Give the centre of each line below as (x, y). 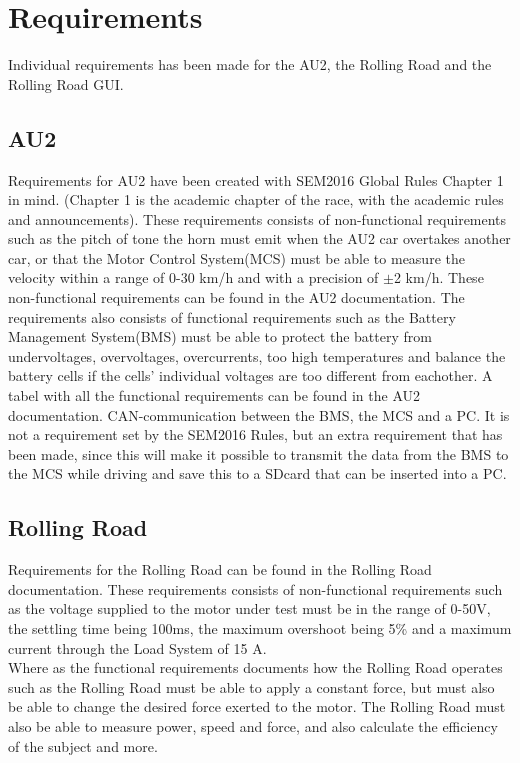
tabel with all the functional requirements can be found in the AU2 (214, 395)
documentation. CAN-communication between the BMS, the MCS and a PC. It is (259, 414)
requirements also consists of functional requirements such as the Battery (232, 316)
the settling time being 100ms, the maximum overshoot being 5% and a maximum (260, 628)
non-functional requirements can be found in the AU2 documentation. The (236, 297)
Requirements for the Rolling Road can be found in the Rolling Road (220, 569)
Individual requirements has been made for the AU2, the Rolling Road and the (250, 64)
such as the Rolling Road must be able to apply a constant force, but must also (251, 686)
